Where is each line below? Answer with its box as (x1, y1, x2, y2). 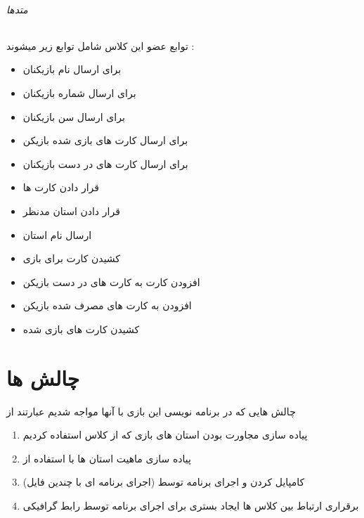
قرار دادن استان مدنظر (22, 203, 120, 218)
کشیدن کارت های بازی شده (22, 321, 140, 336)
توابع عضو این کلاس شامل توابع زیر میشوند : (6, 38, 195, 53)
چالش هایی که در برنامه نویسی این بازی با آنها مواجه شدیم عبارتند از (6, 403, 296, 418)
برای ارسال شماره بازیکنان (22, 85, 136, 100)
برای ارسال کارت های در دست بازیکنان (22, 156, 188, 171)
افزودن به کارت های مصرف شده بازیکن (22, 298, 192, 313)
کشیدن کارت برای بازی (22, 251, 121, 266)
